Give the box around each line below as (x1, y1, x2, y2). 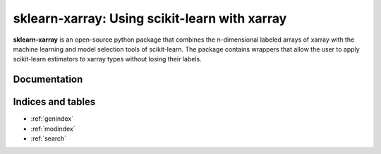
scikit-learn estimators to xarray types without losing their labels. (13, 55, 202, 64)
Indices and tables (13, 96, 96, 108)
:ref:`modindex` (30, 124, 75, 133)
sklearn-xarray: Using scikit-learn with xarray (13, 11, 287, 26)
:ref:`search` (30, 134, 67, 143)
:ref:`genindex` (30, 114, 74, 123)
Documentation (13, 73, 83, 85)
